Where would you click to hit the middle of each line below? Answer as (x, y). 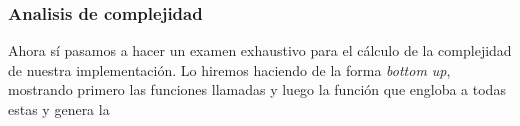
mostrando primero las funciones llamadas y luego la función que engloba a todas (257, 89)
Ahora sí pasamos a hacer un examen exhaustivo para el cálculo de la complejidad (260, 50)
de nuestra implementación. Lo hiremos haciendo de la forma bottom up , (229, 69)
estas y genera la (59, 109)
